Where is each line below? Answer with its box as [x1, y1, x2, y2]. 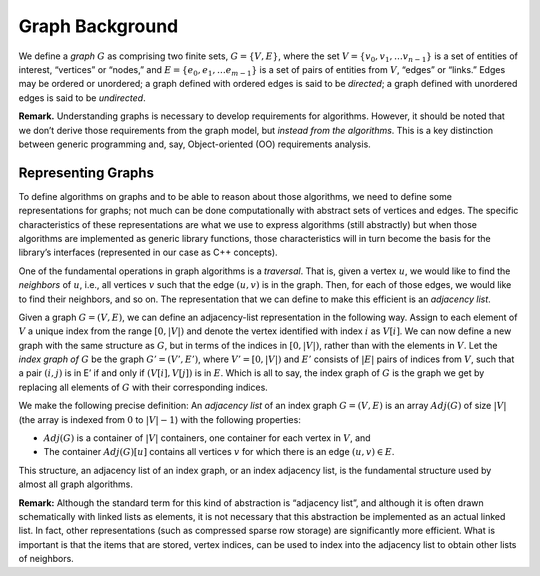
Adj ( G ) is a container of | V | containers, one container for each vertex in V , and [43, 432, 371, 444]
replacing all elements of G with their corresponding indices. [18, 381, 269, 393]
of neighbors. [18, 553, 74, 565]
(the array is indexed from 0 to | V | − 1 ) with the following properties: [18, 413, 302, 425]
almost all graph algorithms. [18, 478, 134, 490]
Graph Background [18, 15, 179, 37]
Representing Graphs [18, 164, 155, 181]
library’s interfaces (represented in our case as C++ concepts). [18, 246, 279, 259]
